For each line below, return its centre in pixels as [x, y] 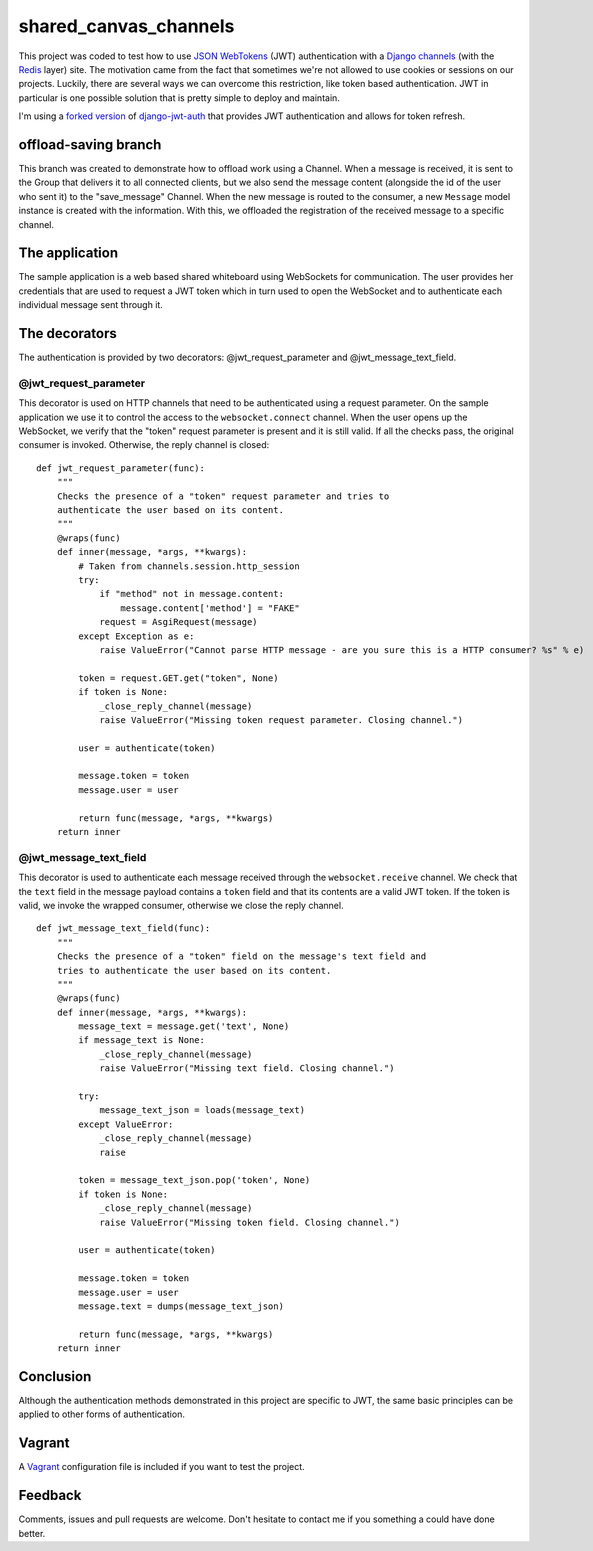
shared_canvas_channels [126, 26]
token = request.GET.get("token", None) [178, 678]
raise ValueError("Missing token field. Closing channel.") [249, 1222]
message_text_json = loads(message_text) [202, 1110]
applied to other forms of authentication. [101, 1414]
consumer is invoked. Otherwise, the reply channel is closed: [144, 445]
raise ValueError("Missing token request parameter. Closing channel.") [281, 719]
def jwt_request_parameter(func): [120, 468]
